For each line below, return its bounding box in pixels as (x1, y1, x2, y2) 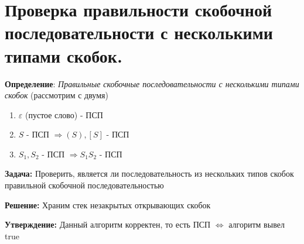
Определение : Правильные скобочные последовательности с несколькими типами (5, 77, 299, 90)
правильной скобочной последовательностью (5, 179, 164, 191)
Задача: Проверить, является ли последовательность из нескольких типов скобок (5, 167, 294, 180)
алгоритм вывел (228, 218, 285, 231)
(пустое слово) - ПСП (25, 108, 103, 121)
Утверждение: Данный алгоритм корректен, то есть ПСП (5, 218, 211, 231)
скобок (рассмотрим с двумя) (5, 89, 108, 101)
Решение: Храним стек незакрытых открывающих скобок (5, 198, 211, 211)
